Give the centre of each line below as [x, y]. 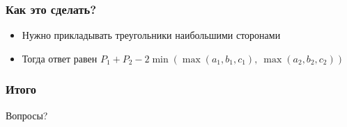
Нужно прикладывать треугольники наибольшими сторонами [151, 35]
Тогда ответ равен [60, 58]
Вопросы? [27, 115]
